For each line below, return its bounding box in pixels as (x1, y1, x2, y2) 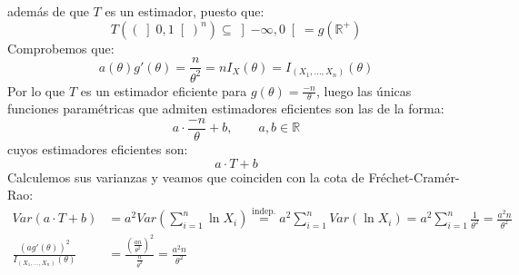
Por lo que (7, 81, 65, 100)
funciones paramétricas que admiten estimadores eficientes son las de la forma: (7, 99, 444, 118)
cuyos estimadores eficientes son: (7, 140, 188, 159)
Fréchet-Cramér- (368, 167, 460, 186)
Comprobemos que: (7, 38, 115, 57)
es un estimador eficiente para (80, 81, 247, 100)
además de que (7, 2, 89, 20)
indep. (252, 207, 276, 217)
